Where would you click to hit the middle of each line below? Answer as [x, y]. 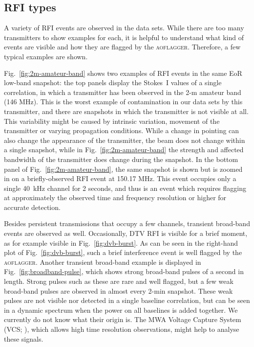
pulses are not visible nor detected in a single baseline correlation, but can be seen [127, 300]
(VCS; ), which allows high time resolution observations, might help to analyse [122, 329]
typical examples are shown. [46, 56]
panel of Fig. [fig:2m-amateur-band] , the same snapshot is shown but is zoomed [123, 169]
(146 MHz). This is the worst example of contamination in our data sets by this [123, 102]
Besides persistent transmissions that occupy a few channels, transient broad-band [127, 223]
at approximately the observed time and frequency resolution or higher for [115, 197]
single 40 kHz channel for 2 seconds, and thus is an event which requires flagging [125, 188]
